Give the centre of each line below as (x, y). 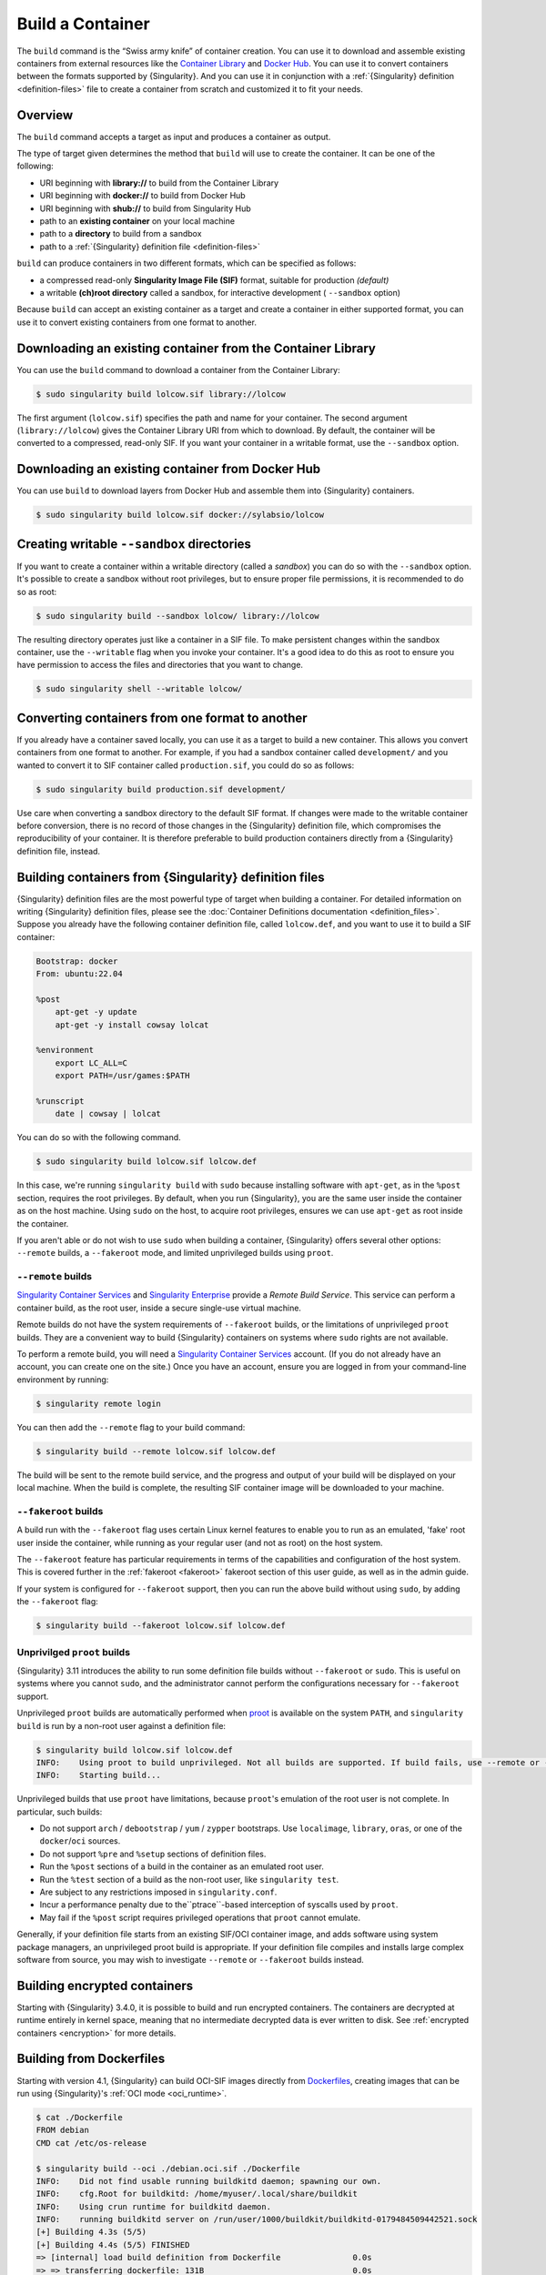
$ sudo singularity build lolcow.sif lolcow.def (147, 1162)
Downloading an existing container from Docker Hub (169, 469)
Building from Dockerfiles (91, 2059)
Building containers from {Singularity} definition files (171, 877)
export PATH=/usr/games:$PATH (122, 1076)
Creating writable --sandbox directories (134, 544)
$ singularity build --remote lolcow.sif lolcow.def (156, 1451)
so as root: (37, 591)
